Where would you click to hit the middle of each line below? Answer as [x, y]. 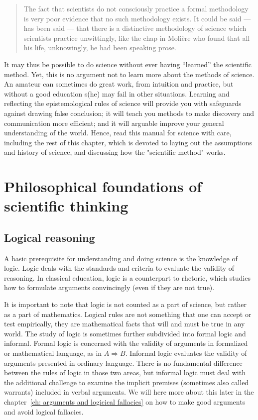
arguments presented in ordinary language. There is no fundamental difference [123, 363]
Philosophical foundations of [103, 186]
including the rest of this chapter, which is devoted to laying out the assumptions [128, 142]
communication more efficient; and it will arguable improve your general [114, 123]
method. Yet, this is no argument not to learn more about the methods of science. [129, 74]
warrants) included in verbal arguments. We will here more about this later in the [129, 392]
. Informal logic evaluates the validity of [186, 353]
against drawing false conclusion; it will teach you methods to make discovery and [129, 113]
